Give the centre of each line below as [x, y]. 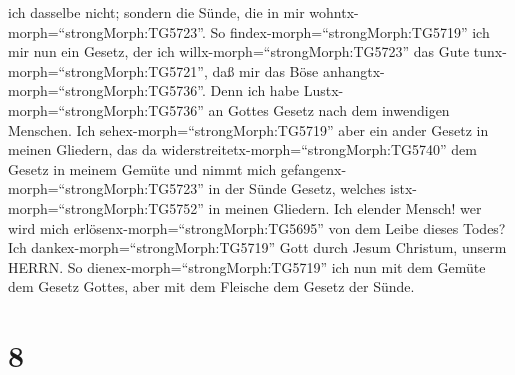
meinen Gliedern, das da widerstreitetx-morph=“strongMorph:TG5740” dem [242, 149]
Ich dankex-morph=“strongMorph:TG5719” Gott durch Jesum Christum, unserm [257, 247]
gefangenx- [313, 168]
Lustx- [323, 90]
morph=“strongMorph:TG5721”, [108, 70]
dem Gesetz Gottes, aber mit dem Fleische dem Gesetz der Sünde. [211, 286]
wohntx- [334, 12]
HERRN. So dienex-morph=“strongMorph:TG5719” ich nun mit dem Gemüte [247, 266]
